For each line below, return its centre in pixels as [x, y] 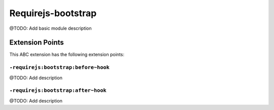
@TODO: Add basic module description [50, 28]
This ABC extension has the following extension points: [67, 54]
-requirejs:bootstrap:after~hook [58, 91]
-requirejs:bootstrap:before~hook [60, 67]
